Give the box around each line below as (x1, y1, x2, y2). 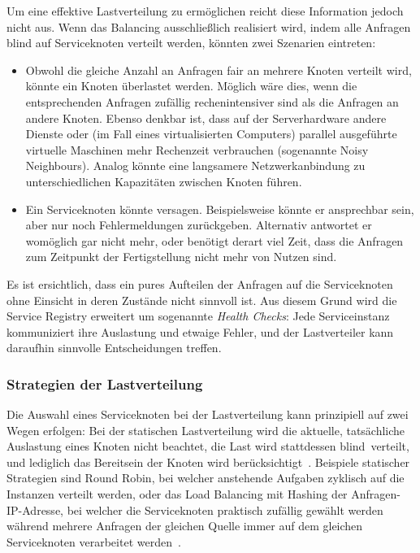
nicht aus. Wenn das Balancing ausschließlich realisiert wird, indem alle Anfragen (6, 18, 411, 35)
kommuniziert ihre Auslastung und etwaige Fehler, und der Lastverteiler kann (6, 323, 394, 340)
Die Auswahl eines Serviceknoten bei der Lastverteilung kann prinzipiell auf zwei (6, 406, 409, 423)
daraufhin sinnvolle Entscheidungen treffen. (6, 339, 222, 356)
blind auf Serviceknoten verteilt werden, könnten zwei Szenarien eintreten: (6, 34, 376, 51)
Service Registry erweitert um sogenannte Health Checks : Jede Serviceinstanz (6, 307, 390, 324)
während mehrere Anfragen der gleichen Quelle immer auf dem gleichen (6, 517, 363, 534)
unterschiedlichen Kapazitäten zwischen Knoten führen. (25, 172, 302, 189)
